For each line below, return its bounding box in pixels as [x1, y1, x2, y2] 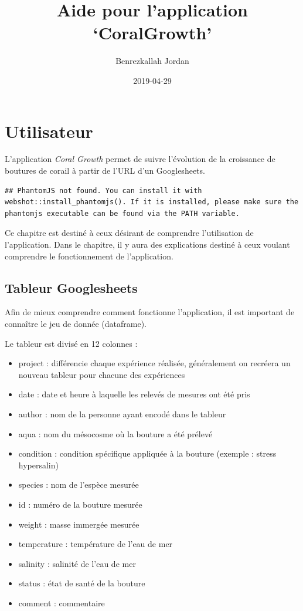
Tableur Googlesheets [5, 278, 138, 296]
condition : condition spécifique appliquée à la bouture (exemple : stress [18, 447, 277, 460]
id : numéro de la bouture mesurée [18, 498, 142, 510]
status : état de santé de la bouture [18, 577, 145, 589]
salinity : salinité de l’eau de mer [18, 557, 136, 569]
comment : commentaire [18, 596, 105, 609]
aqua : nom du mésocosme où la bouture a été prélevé [18, 427, 213, 440]
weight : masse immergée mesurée [18, 518, 139, 530]
